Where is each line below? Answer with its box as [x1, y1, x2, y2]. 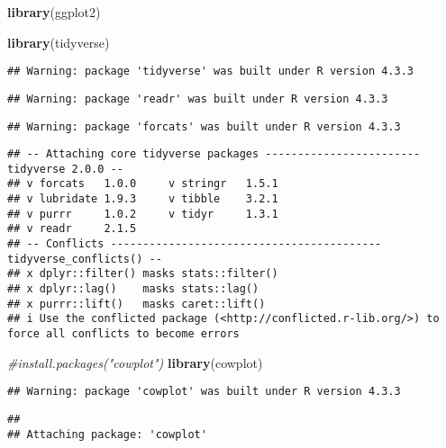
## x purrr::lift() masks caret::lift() [7, 297, 266, 310]
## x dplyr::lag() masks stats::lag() [7, 282, 259, 296]
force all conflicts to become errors [7, 327, 240, 341]
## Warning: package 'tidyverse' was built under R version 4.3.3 [7, 65, 414, 78]
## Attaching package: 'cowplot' [7, 427, 207, 441]
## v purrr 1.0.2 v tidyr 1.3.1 [7, 207, 278, 220]
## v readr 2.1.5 [7, 222, 137, 236]
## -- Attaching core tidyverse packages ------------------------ [7, 148, 421, 161]
